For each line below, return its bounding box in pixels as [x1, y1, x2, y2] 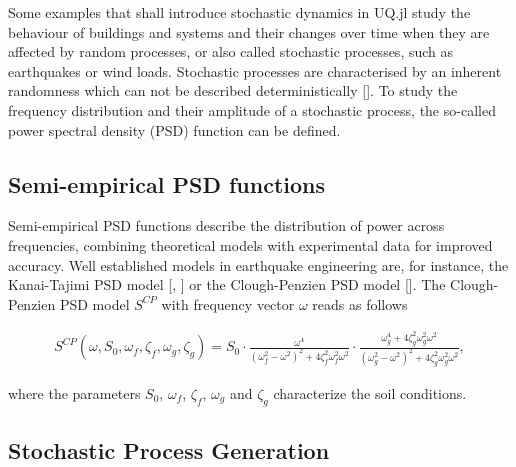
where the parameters [8, 382, 141, 403]
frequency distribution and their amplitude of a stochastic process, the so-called [8, 99, 496, 120]
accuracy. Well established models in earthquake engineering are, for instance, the [8, 254, 509, 275]
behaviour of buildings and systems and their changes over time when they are [8, 21, 490, 42]
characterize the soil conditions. [273, 382, 467, 403]
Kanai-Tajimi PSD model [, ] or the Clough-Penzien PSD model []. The [8, 274, 446, 295]
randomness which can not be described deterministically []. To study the [8, 80, 458, 101]
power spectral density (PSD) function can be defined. [8, 119, 341, 140]
